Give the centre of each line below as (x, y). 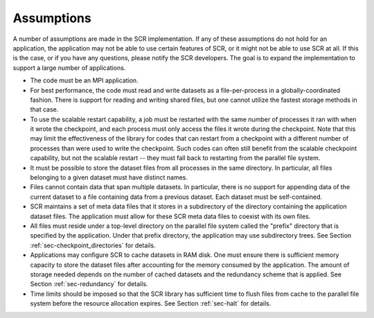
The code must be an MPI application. (84, 80)
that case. (44, 109)
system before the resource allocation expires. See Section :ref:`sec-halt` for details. (151, 303)
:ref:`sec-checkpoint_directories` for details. (93, 245)
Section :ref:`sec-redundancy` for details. (89, 284)
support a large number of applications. (69, 68)
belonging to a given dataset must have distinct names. (109, 177)
